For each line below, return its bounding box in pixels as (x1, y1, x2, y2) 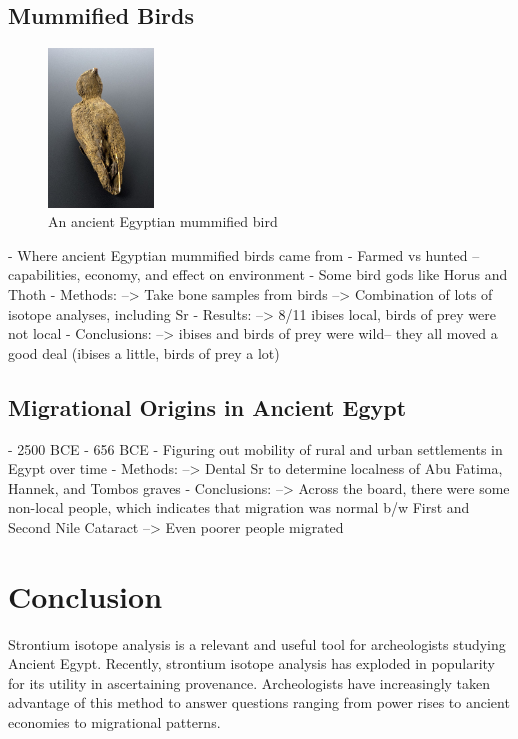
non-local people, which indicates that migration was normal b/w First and (8, 497, 470, 518)
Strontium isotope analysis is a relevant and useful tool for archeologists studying (8, 633, 506, 654)
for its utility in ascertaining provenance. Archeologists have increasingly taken (8, 672, 491, 693)
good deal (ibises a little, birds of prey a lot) (8, 342, 280, 363)
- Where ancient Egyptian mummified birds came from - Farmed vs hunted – (8, 244, 480, 265)
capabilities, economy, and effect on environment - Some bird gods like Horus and (8, 264, 508, 285)
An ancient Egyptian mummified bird (48, 211, 278, 232)
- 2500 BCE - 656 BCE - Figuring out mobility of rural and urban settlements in (8, 438, 503, 459)
